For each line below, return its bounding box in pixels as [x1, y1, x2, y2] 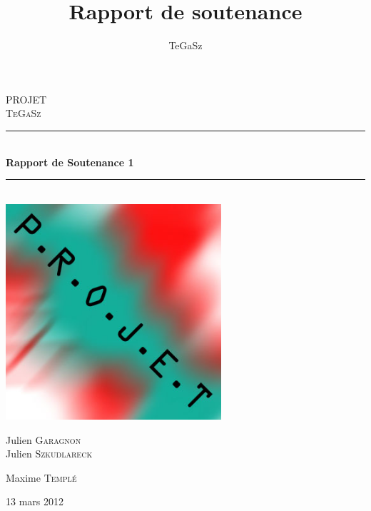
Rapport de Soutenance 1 [6, 154, 134, 169]
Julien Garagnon [6, 432, 81, 447]
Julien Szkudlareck [6, 446, 93, 461]
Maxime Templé [6, 470, 77, 485]
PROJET [6, 91, 47, 106]
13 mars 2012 [6, 494, 63, 509]
